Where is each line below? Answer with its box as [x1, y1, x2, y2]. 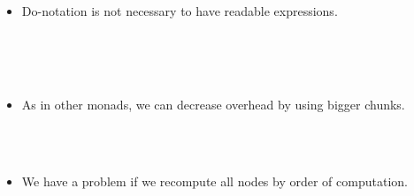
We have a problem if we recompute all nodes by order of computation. [21, 172, 408, 191]
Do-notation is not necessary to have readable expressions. [21, 2, 338, 19]
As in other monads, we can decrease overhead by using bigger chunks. [21, 95, 405, 114]
